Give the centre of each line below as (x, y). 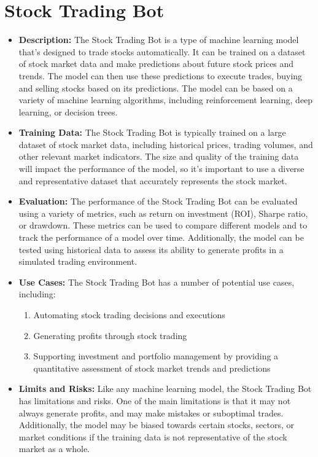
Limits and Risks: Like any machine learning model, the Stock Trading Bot (165, 389)
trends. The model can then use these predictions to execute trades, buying (161, 75)
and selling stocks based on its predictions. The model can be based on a (156, 88)
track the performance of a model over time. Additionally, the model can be (161, 237)
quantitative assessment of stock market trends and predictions (152, 368)
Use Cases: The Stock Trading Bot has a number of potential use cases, (157, 282)
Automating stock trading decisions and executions (129, 314)
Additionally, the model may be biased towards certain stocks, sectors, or (157, 425)
